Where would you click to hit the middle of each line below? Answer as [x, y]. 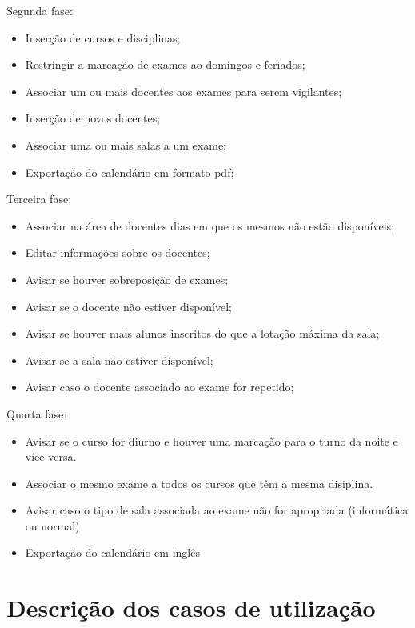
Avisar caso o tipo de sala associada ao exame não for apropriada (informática [217, 510]
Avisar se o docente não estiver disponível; [128, 306]
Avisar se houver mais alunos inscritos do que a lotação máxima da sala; [202, 333]
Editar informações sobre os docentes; [118, 252]
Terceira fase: [39, 199]
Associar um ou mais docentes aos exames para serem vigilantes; [184, 91]
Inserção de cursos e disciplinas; [103, 37]
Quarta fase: [37, 413]
